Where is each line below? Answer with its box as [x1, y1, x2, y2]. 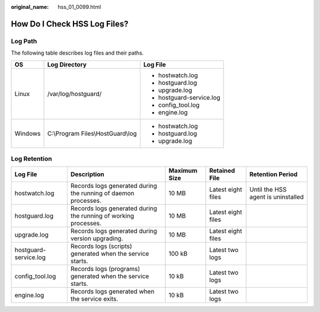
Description [70, 170, 105, 179]
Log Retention [11, 154, 53, 163]
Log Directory [47, 60, 87, 68]
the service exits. [70, 295, 119, 303]
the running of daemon [70, 189, 135, 198]
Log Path [11, 37, 37, 45]
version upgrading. [70, 234, 124, 243]
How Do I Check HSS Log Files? [11, 18, 129, 29]
